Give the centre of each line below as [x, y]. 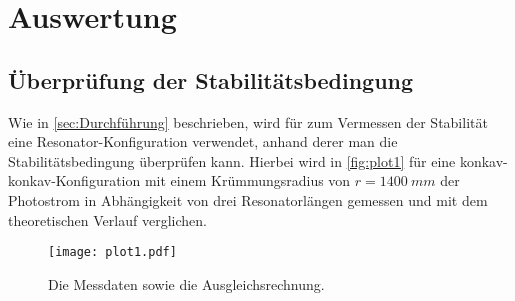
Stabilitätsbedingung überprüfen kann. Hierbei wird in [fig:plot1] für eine [232, 160]
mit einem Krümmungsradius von [247, 180]
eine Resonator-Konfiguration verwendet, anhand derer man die [203, 141]
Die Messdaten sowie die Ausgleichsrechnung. [186, 283]
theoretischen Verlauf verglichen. [107, 219]
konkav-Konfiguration [74, 180]
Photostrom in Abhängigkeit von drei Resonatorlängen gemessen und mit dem [248, 199]
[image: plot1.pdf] [112, 252]
